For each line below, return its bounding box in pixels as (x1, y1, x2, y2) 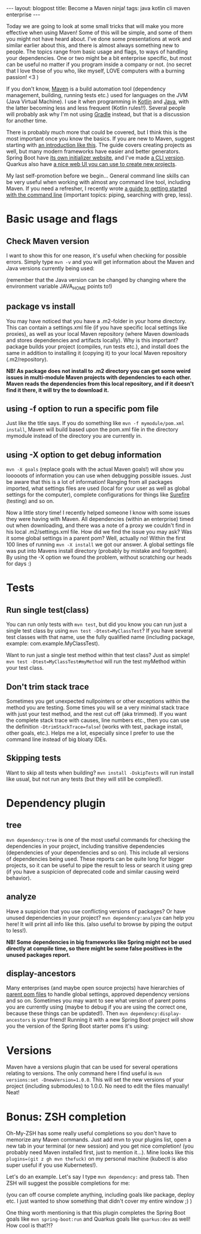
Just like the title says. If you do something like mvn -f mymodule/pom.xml (6, 420, 184, 427)
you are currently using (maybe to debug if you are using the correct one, (6, 1003, 187, 1011)
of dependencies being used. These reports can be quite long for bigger (6, 855, 185, 862)
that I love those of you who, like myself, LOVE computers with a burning (6, 67, 185, 74)
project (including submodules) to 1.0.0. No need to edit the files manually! (6, 1082, 190, 1089)
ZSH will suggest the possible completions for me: (6, 1179, 130, 1187)
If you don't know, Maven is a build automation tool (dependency (6, 85, 166, 92)
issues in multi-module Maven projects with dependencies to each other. (6, 374, 191, 381)
